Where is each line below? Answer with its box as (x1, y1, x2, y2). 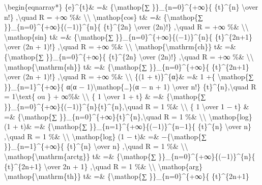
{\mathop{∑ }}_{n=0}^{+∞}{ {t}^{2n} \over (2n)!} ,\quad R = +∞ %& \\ (4, 51, 254, 61)
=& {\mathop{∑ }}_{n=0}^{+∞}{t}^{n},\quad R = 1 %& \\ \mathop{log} (4, 111, 252, 121)
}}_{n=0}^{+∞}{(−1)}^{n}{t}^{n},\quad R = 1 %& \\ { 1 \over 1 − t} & (4, 101, 249, 111)
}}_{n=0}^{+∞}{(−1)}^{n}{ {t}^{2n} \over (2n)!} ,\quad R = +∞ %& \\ (4, 21, 249, 32)
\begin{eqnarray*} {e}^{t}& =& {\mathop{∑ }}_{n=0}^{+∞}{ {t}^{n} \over (4, 2, 258, 12)
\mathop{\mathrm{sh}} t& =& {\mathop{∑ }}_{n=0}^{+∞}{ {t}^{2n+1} (4, 61, 249, 72)
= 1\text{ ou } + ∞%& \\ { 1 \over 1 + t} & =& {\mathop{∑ (4, 91, 206, 102)
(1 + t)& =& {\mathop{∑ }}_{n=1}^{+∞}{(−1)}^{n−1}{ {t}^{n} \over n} (4, 121, 252, 132)
